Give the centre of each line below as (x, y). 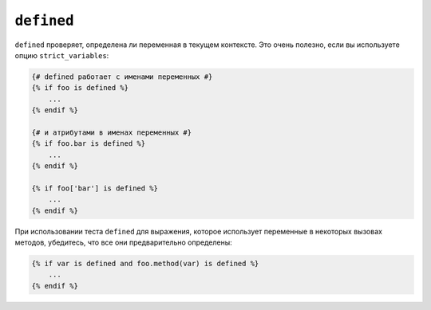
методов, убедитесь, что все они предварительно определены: (124, 242)
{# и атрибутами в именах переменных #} (111, 132)
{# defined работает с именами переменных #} (122, 77)
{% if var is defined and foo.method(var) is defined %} (145, 263)
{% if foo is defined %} (80, 88)
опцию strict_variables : (62, 55)
